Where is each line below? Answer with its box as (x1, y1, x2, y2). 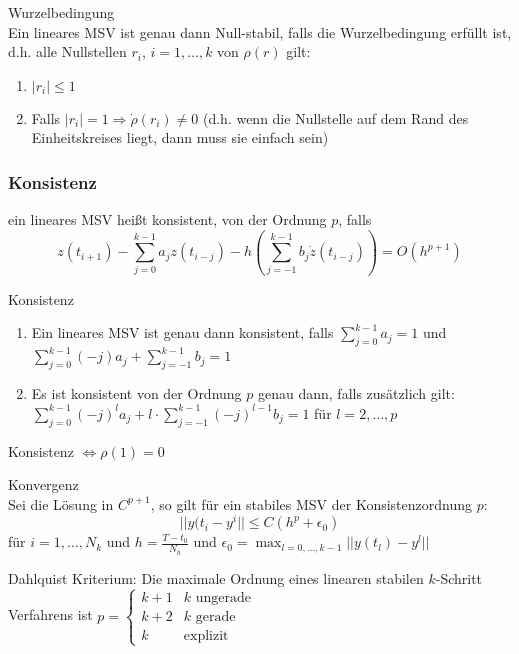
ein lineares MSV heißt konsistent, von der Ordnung (8, 209, 327, 230)
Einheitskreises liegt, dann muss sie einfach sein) (31, 127, 329, 148)
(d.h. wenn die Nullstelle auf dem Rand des (202, 107, 469, 128)
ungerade (195, 590, 252, 605)
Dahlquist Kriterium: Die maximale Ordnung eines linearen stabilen (8, 567, 424, 588)
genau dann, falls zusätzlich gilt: (257, 383, 455, 404)
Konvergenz (8, 474, 79, 495)
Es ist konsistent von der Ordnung (31, 383, 242, 404)
